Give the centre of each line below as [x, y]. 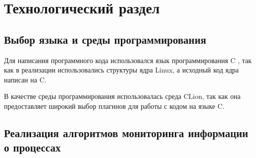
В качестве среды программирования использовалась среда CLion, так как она [122, 96]
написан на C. [25, 79]
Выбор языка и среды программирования [105, 39]
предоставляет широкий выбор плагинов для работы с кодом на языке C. [114, 106]
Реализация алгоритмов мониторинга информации [126, 132]
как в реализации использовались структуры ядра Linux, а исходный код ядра [121, 70]
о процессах [32, 147]
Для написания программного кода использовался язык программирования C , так [128, 60]
